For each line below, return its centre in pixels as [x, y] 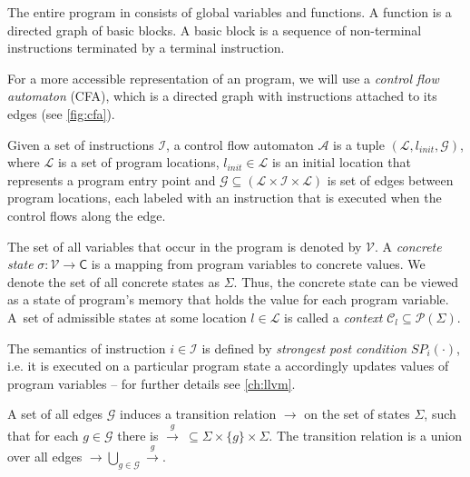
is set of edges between [390, 179]
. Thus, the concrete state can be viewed [346, 281]
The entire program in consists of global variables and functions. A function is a [230, 12]
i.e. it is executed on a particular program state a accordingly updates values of [228, 366]
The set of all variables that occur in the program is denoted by [185, 246]
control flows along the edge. [87, 215]
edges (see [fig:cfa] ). [61, 113]
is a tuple [359, 144]
